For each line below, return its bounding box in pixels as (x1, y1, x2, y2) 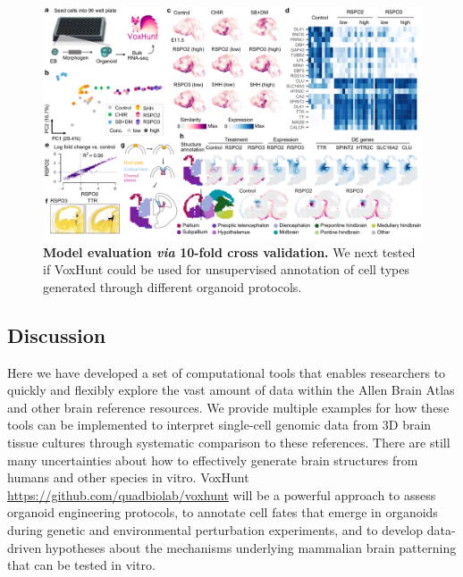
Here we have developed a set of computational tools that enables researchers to (7, 363, 446, 381)
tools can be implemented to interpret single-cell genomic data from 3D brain (7, 415, 432, 434)
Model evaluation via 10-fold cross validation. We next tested (43, 242, 416, 261)
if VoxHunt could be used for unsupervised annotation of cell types (43, 260, 409, 279)
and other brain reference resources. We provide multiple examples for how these (7, 397, 450, 416)
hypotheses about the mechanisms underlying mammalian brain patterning (45, 538, 457, 556)
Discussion (7, 321, 106, 348)
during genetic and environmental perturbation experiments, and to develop (7, 520, 424, 539)
